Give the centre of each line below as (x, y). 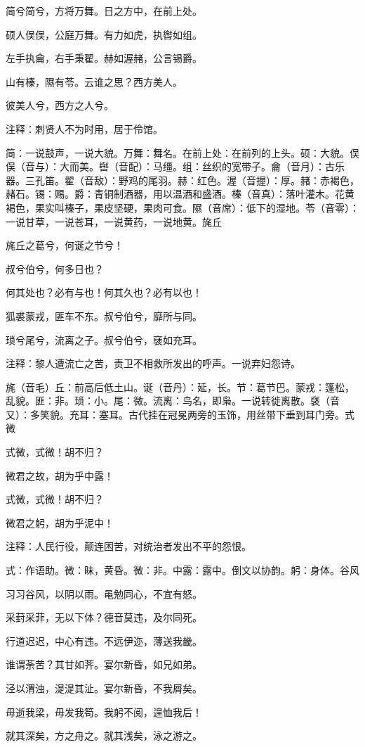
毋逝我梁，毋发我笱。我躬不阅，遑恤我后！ (104, 711)
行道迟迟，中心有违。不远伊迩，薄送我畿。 (104, 640)
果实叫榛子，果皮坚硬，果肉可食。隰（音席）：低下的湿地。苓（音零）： (197, 207)
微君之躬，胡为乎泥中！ (60, 522)
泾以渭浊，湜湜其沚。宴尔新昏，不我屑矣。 (104, 688)
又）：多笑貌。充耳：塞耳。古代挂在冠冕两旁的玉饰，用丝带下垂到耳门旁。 (175, 414)
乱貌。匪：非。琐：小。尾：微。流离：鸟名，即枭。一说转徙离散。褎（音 (173, 401)
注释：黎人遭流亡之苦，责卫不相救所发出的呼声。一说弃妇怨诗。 (153, 363)
